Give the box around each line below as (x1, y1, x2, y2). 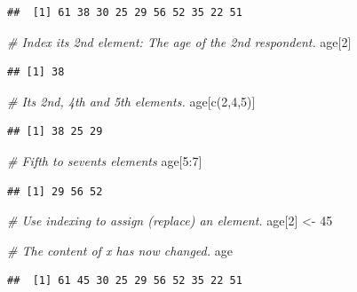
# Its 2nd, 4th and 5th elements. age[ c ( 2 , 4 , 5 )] (7, 91, 256, 110)
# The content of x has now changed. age (7, 241, 233, 259)
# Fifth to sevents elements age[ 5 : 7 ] (7, 151, 202, 170)
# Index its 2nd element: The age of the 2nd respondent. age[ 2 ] (7, 32, 352, 51)
